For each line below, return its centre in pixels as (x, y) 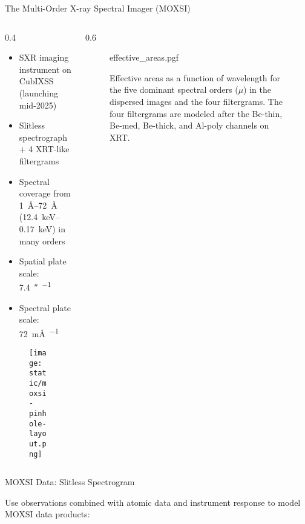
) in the (257, 89)
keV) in (52, 228)
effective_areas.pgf (144, 57)
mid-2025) (38, 105)
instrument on (45, 69)
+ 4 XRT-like (44, 149)
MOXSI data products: (48, 514)
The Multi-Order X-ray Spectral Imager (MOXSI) (98, 8)
